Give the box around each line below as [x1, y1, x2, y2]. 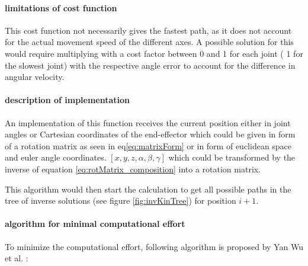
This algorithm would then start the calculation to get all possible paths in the [5, 182, 291, 195]
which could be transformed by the [168, 151, 296, 164]
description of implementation [5, 94, 130, 106]
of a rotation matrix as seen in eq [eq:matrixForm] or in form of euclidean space [5, 139, 292, 152]
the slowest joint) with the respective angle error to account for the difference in [5, 59, 296, 71]
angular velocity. [5, 70, 65, 83]
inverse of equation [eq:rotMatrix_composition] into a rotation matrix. [5, 162, 261, 175]
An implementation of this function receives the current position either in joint [5, 116, 291, 129]
